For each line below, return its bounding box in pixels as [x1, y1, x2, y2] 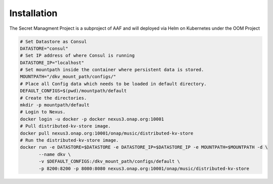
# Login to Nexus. [20, 109, 66, 115]
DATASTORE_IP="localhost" [20, 59, 84, 66]
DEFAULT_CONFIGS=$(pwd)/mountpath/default [20, 88, 127, 94]
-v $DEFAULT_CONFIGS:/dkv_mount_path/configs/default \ [38, 159, 180, 164]
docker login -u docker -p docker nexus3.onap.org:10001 [20, 116, 164, 122]
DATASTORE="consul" [20, 45, 68, 51]
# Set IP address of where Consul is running [20, 53, 135, 58]
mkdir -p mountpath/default [20, 102, 89, 108]
